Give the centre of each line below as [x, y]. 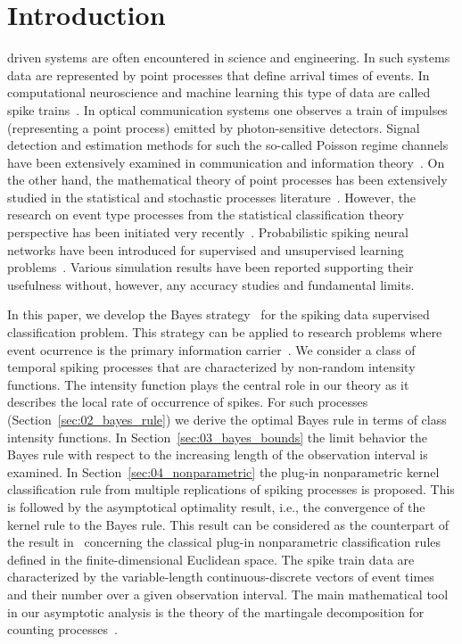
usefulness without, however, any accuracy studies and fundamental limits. [211, 284]
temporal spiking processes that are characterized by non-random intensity [211, 367]
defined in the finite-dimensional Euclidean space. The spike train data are [211, 559]
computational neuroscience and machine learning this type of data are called [219, 92]
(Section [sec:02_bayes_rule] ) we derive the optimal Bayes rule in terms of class [227, 419]
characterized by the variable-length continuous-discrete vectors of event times [221, 577]
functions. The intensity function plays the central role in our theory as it [208, 384]
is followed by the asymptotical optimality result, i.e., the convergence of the [216, 506]
